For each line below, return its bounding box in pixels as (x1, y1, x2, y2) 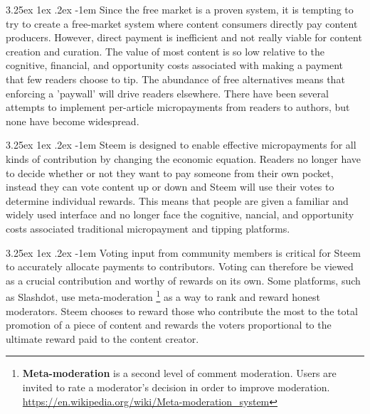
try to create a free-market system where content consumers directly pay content (6, 16, 358, 31)
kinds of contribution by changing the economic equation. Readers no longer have (6, 151, 361, 166)
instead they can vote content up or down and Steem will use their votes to (6, 179, 334, 194)
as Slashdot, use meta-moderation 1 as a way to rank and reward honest (6, 287, 320, 304)
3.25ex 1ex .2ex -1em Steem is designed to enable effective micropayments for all (6, 137, 356, 152)
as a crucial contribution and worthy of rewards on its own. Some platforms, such (6, 272, 361, 287)
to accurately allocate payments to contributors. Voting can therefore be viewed (6, 259, 354, 274)
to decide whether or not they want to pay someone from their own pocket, (6, 165, 334, 180)
